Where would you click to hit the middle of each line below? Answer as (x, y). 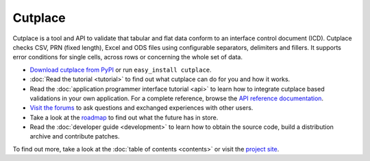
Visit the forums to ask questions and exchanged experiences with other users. (141, 108)
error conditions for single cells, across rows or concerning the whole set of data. (128, 57)
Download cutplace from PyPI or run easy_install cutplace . (121, 70)
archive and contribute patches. (75, 136)
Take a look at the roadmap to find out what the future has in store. (124, 117)
